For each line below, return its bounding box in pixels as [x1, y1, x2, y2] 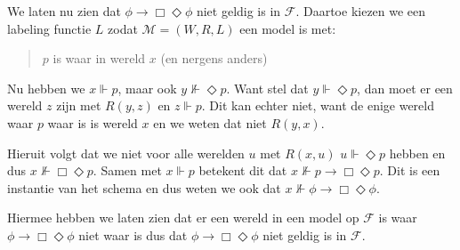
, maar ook [117, 78, 177, 97]
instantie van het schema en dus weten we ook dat [7, 178, 281, 197]
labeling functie [7, 19, 92, 37]
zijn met [56, 96, 101, 115]
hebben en [389, 143, 446, 162]
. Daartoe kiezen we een [295, 2, 426, 20]
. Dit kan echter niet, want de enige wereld [201, 96, 434, 115]
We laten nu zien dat [7, 2, 121, 20]
